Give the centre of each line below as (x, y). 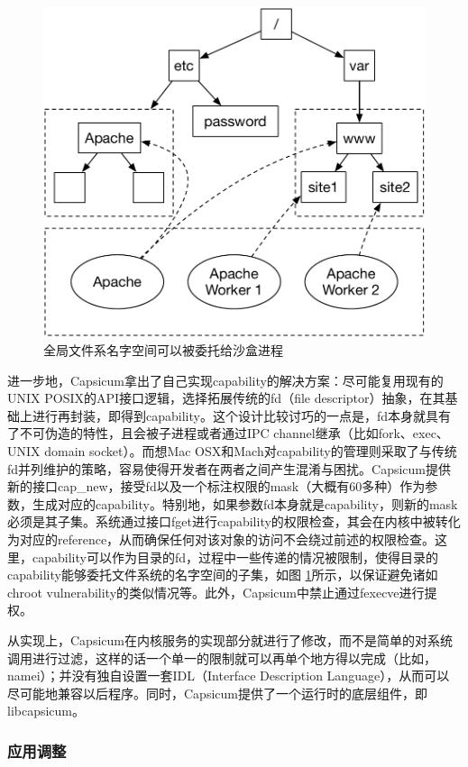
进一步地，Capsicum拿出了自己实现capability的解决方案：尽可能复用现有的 (225, 380)
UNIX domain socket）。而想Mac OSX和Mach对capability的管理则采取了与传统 (232, 451)
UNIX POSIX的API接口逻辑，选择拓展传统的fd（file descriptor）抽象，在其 (226, 398)
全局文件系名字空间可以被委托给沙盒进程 (163, 350)
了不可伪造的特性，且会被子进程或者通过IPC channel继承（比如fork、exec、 (228, 433)
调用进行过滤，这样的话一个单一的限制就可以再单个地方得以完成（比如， (222, 657)
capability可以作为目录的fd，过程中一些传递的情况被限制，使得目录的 (235, 557)
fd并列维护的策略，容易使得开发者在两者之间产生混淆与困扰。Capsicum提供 (229, 468)
